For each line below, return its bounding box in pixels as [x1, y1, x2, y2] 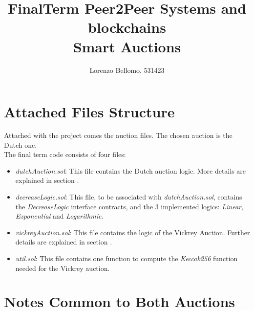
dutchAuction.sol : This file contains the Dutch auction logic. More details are [15, 165, 246, 176]
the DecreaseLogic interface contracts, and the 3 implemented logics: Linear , [15, 201, 243, 211]
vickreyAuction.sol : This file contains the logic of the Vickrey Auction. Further [15, 227, 250, 237]
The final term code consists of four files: [4, 149, 126, 159]
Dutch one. [4, 139, 37, 150]
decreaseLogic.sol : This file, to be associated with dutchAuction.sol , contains [15, 192, 242, 201]
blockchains [88, 17, 166, 37]
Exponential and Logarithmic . [15, 211, 104, 221]
